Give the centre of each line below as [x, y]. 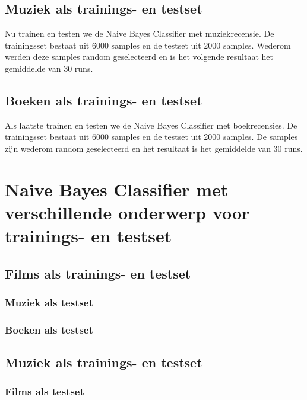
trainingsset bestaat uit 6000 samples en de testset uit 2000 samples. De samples [151, 137]
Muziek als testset [49, 303]
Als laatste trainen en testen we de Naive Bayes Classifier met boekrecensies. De [151, 125]
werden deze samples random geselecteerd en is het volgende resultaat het [139, 57]
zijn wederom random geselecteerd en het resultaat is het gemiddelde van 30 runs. [154, 148]
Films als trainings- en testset [98, 273]
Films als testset [45, 391]
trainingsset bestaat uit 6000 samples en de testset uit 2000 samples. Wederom [148, 45]
